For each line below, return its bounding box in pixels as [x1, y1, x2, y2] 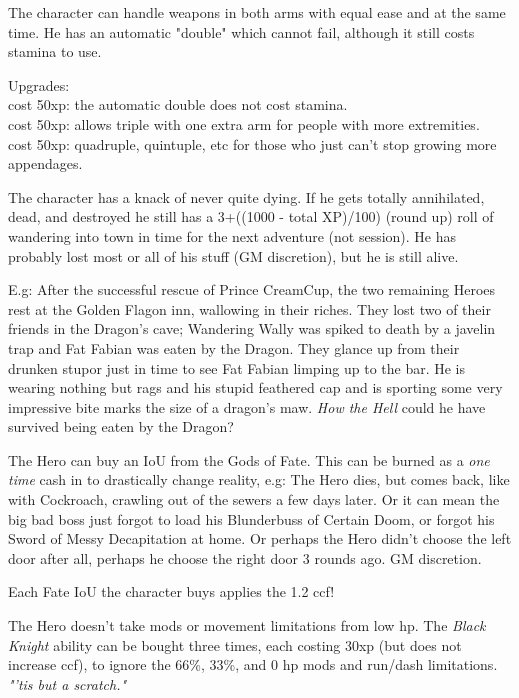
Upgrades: [8, 74, 70, 95]
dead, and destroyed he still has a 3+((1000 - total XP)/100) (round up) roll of [8, 206, 494, 227]
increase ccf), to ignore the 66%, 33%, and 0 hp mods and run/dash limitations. [8, 654, 498, 675]
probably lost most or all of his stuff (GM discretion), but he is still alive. [8, 245, 459, 266]
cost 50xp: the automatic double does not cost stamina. [8, 94, 348, 115]
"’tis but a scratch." [8, 673, 127, 694]
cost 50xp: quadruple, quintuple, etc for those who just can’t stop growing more [8, 133, 497, 154]
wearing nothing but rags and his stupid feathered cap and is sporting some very [8, 377, 503, 398]
